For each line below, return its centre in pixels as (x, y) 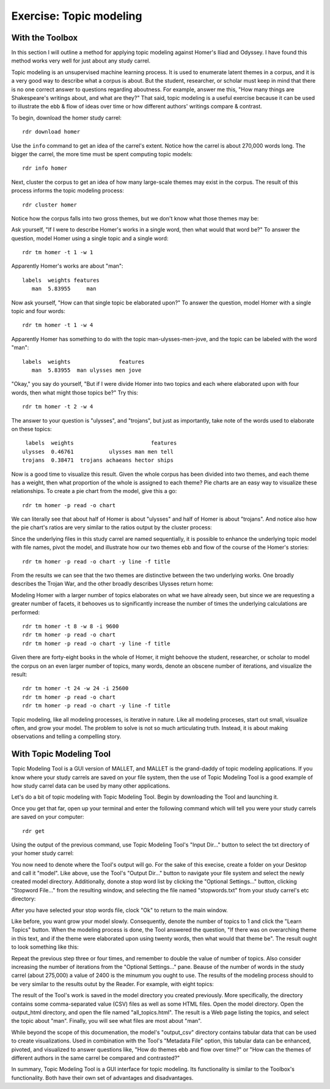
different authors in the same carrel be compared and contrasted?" (96, 1058)
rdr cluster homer (50, 205)
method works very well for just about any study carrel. (81, 61)
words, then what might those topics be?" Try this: (75, 393)
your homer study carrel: (42, 853)
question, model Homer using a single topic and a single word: (90, 238)
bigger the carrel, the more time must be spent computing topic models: (102, 154)
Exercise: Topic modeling (77, 16)
